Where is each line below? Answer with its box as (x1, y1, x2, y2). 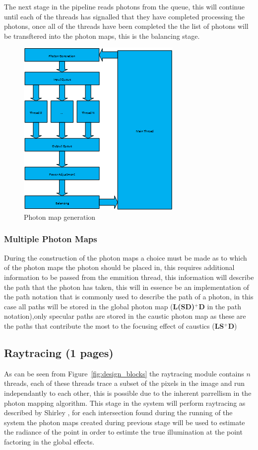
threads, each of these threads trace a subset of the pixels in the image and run (4, 378, 245, 388)
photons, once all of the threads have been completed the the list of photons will (4, 21, 249, 31)
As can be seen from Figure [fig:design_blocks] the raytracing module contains (4, 368, 244, 378)
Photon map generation (24, 211, 96, 222)
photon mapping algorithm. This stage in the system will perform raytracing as (4, 397, 246, 408)
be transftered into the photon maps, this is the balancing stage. (4, 30, 200, 41)
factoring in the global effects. (4, 436, 95, 447)
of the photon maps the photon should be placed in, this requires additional (4, 262, 235, 272)
